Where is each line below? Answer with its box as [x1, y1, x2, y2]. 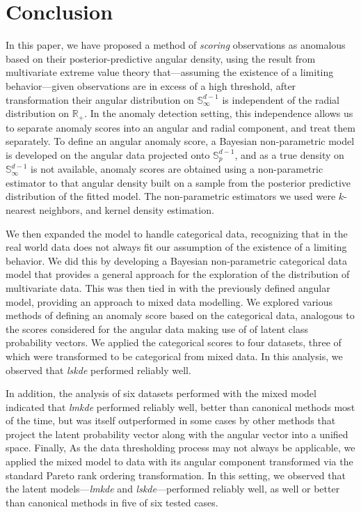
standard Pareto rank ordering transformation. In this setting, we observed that [6, 467, 346, 482]
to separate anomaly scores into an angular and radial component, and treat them [6, 120, 355, 134]
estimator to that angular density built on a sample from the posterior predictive [6, 175, 351, 189]
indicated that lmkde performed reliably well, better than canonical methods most [6, 399, 355, 414]
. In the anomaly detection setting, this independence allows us [84, 106, 353, 121]
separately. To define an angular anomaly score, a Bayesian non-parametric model [6, 134, 355, 148]
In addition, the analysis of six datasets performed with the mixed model [6, 386, 316, 401]
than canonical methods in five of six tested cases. [6, 495, 218, 509]
